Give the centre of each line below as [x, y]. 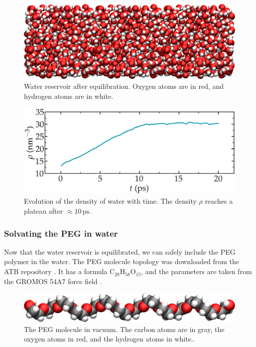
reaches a [219, 201]
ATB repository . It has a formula [56, 271]
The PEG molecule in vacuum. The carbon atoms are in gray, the [124, 329]
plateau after [44, 211]
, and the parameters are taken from [196, 271]
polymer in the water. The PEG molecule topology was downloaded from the [122, 261]
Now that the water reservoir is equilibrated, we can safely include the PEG [120, 251]
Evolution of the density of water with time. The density [110, 201]
